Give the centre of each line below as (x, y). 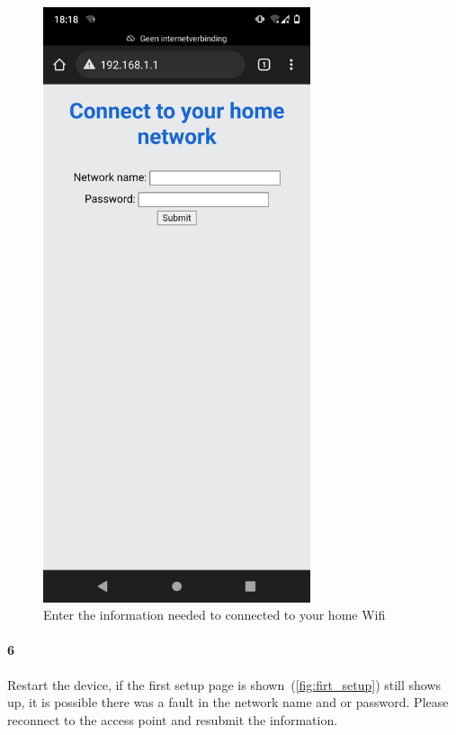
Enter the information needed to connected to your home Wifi (215, 615)
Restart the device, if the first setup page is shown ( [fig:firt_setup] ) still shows (224, 684)
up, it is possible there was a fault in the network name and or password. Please (228, 702)
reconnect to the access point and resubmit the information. (173, 719)
